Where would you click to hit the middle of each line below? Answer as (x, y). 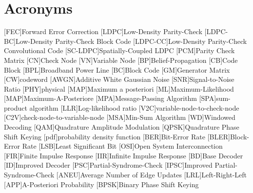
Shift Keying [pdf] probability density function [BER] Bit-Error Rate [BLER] (117, 136)
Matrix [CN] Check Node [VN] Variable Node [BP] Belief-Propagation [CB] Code (121, 60)
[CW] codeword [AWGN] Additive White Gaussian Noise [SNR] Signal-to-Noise (119, 79)
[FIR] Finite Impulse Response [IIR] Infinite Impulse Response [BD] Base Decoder (124, 155)
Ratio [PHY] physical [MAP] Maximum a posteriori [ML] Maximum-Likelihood (119, 88)
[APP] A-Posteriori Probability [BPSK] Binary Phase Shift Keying (101, 184)
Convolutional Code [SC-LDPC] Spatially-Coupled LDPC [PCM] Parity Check (119, 50)
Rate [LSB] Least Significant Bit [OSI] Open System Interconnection (122, 146)
